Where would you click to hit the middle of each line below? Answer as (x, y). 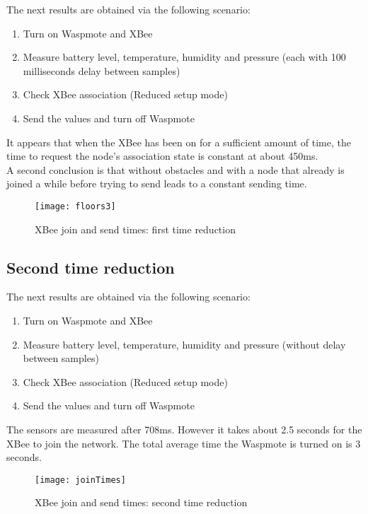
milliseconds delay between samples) (102, 70)
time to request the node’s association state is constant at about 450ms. (162, 156)
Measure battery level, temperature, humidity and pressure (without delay (184, 344)
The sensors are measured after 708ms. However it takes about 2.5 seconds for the (184, 429)
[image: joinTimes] (80, 480)
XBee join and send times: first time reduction (135, 229)
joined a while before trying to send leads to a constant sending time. (157, 183)
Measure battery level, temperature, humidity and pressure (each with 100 (184, 57)
